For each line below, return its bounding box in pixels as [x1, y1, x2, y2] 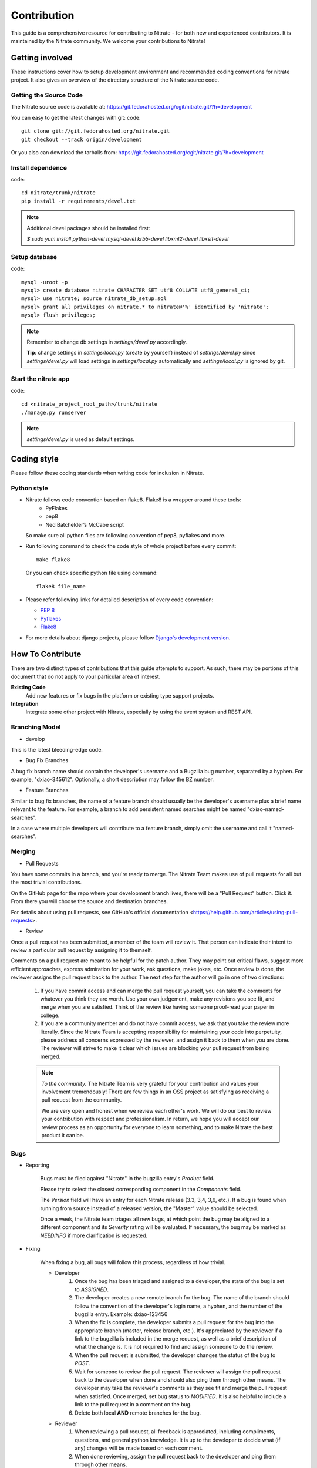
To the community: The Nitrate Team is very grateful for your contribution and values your [41, 1080, 259, 1087]
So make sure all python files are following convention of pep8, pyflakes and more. [25, 532, 226, 538]
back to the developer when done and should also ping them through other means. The [75, 1376, 286, 1383]
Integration [11, 700, 39, 707]
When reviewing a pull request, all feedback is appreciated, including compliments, [75, 1428, 276, 1435]
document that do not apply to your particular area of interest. [11, 673, 161, 680]
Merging [11, 847, 36, 856]
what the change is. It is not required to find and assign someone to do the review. [75, 1344, 274, 1351]
